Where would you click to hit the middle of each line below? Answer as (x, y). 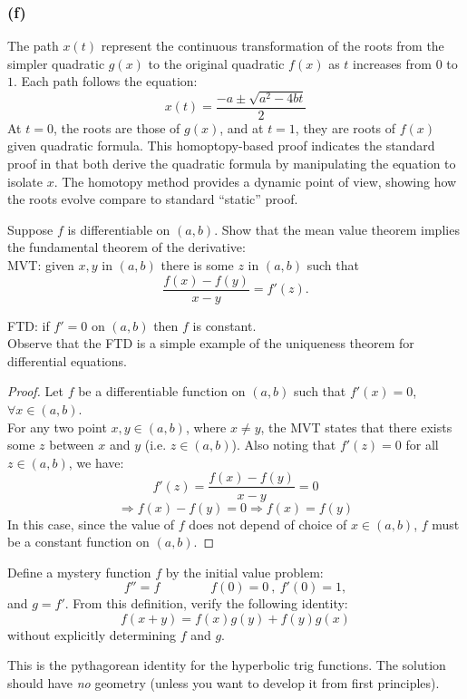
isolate (25, 181)
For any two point (57, 427)
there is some (197, 265)
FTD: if (29, 325)
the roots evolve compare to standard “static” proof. (153, 199)
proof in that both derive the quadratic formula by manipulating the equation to (232, 164)
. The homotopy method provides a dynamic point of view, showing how (255, 181)
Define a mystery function (79, 572)
